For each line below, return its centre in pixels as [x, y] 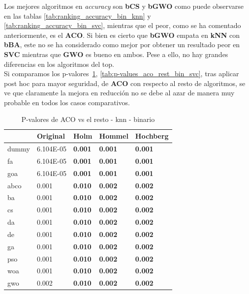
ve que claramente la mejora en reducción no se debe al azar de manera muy [119, 93]
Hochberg [152, 136]
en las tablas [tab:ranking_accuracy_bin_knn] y [78, 15]
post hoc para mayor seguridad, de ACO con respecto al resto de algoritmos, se [125, 83]
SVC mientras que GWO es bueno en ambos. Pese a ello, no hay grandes [116, 54]
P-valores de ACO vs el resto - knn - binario [88, 119]
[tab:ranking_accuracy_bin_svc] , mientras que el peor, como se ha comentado [123, 25]
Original [51, 136]
